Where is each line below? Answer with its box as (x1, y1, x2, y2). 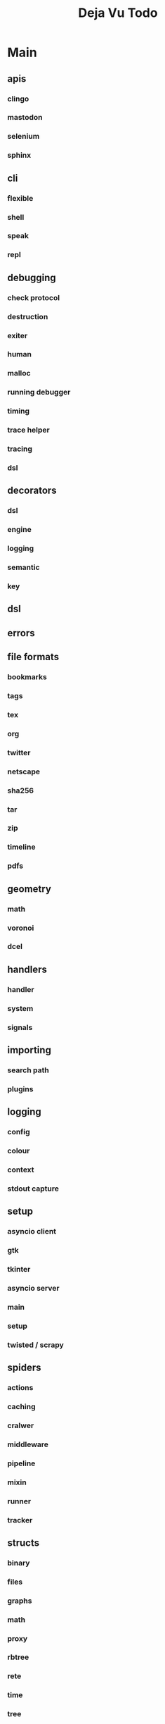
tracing (7, 444, 33, 454)
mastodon (7, 113, 43, 123)
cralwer (7, 1420, 34, 1430)
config (7, 1127, 30, 1137)
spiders (7, 1362, 41, 1374)
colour (7, 1146, 30, 1156)
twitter (7, 748, 31, 757)
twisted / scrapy (7, 1340, 65, 1350)
